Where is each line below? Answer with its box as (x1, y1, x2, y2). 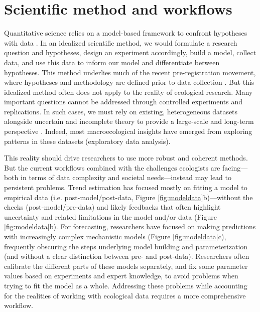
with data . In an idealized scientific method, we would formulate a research (4, 37, 237, 48)
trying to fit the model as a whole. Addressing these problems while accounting (4, 280, 247, 290)
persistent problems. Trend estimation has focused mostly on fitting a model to (4, 182, 247, 193)
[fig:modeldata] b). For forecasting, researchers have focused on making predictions (4, 221, 256, 232)
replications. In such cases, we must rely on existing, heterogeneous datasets (4, 106, 238, 116)
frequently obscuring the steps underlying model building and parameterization (4, 241, 248, 251)
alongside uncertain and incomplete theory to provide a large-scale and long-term (4, 116, 254, 126)
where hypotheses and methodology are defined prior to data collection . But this (4, 77, 254, 87)
